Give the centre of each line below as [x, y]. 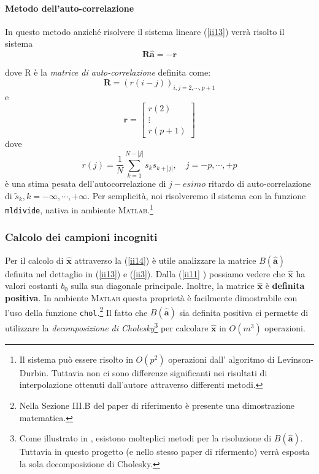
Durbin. [34, 372]
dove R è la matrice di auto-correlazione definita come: [108, 72]
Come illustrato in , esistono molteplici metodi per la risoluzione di [145, 438]
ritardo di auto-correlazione [260, 183]
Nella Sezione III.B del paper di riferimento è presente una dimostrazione [157, 405]
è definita [285, 286]
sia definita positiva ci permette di [244, 312]
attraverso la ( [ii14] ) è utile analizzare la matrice [165, 260]
